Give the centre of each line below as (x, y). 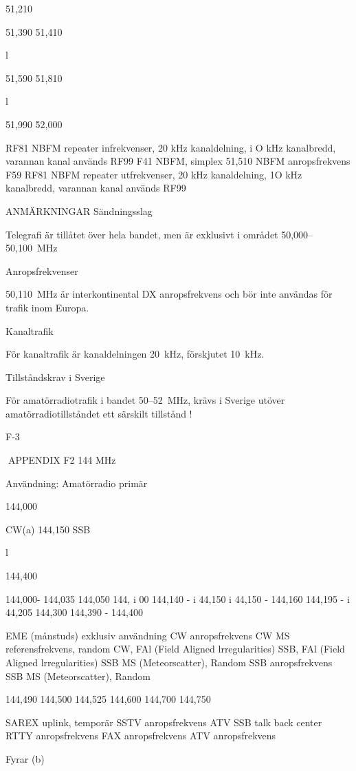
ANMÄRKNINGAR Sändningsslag (79, 210)
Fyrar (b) (25, 758)
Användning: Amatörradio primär (77, 483)
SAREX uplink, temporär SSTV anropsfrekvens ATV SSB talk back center (164, 722)
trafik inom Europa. (47, 307)
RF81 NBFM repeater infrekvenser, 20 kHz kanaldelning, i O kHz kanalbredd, (171, 147)
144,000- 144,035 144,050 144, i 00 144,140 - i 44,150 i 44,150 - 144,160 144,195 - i (178, 598)
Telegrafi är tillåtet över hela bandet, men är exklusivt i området (142, 234)
